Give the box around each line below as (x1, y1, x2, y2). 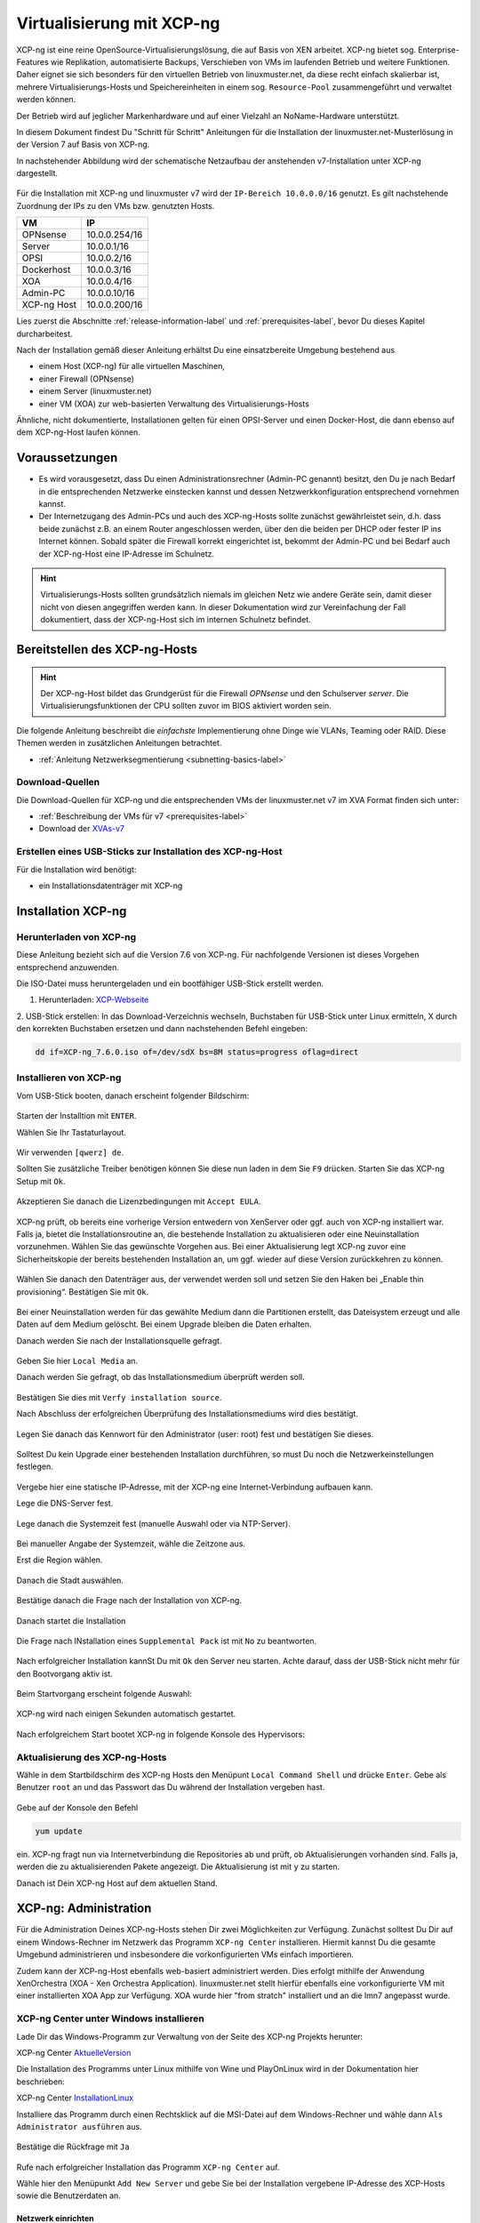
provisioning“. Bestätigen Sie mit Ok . (16, 1286, 149, 1297)
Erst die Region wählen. (16, 1554, 103, 1565)
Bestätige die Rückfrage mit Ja (16, 2141, 130, 2152)
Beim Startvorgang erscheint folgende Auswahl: (16, 1689, 193, 1699)
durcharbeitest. (16, 328, 73, 339)
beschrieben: (16, 2076, 66, 2087)
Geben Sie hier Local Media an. (16, 1356, 138, 1367)
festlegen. (16, 1461, 53, 1472)
